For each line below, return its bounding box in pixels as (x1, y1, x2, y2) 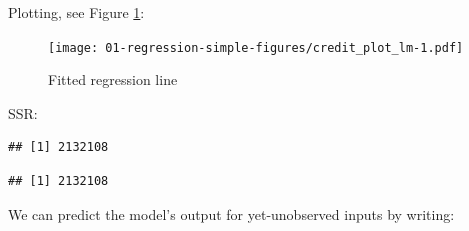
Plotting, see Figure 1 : (8, 2, 145, 22)
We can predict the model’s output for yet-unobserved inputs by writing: (8, 203, 455, 224)
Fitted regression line (48, 69, 178, 90)
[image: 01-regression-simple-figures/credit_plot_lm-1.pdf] (48, 40, 464, 55)
